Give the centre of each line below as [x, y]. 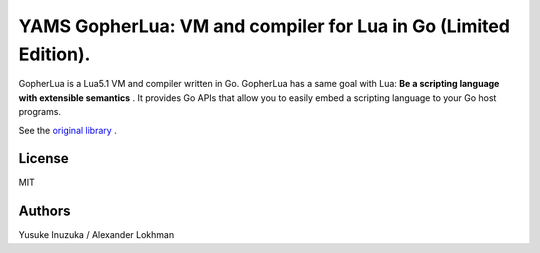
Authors [44, 211]
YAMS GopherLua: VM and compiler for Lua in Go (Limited [264, 26]
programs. [40, 112]
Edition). [54, 54]
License [43, 158]
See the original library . [67, 130]
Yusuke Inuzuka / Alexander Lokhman [96, 235]
